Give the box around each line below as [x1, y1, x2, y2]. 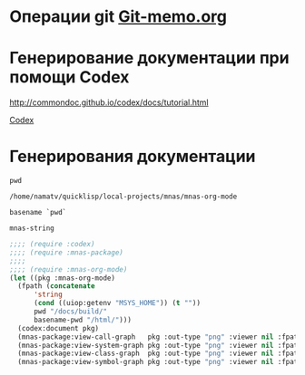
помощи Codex [9, 67, 130, 88]
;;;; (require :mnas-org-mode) [9, 264, 128, 274]
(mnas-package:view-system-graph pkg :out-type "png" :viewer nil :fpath [17, 341, 302, 350]
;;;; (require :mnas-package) [9, 247, 124, 257]
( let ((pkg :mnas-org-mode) [9, 274, 116, 283]
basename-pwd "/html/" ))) [33, 315, 132, 324]
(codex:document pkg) [17, 323, 100, 332]
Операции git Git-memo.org [9, 6, 228, 27]
